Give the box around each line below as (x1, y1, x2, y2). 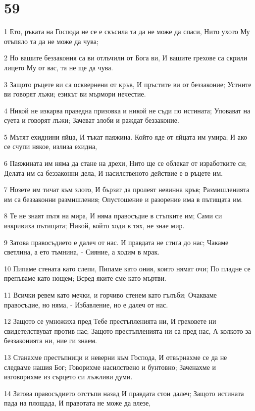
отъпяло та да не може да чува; (4, 36, 99, 46)
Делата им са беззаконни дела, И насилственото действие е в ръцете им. (4, 167, 223, 178)
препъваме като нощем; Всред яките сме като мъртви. (4, 273, 166, 283)
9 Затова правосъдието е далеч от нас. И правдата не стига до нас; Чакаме (4, 237, 229, 247)
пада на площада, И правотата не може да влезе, (4, 398, 151, 408)
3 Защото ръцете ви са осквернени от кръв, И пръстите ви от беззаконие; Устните (4, 79, 252, 89)
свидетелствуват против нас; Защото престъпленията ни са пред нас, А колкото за (4, 325, 252, 336)
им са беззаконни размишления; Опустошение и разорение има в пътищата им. (4, 194, 243, 204)
